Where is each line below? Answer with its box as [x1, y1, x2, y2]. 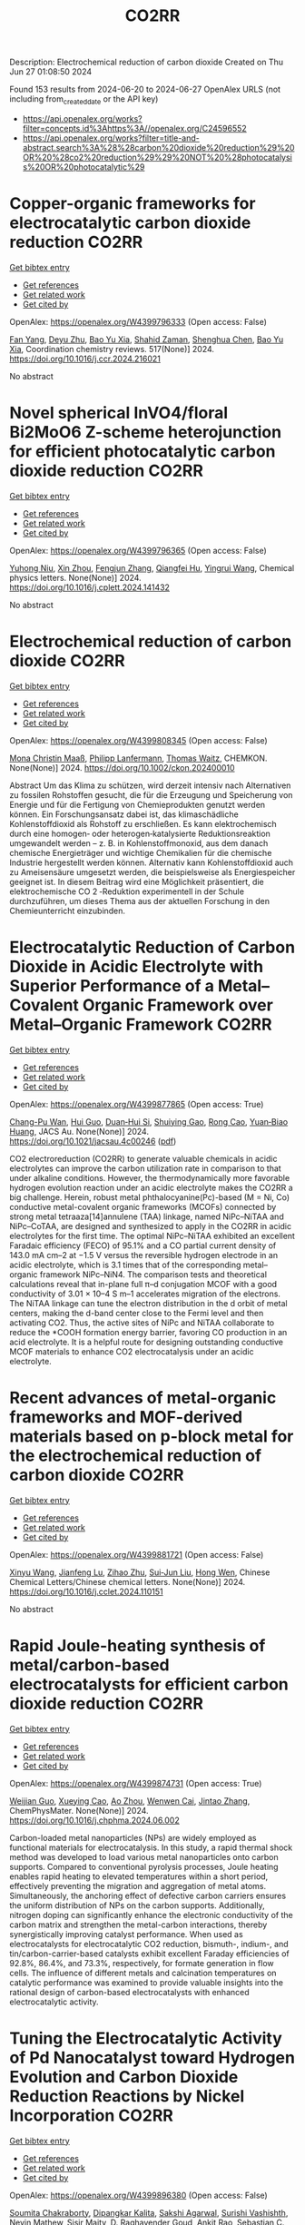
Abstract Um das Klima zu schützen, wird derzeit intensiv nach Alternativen [9, 780, 291, 791]
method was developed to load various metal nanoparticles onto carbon [9, 1851, 279, 1862]
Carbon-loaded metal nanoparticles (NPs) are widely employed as [9, 1832, 257, 1843]
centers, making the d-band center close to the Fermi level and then [9, 1307, 264, 1318]
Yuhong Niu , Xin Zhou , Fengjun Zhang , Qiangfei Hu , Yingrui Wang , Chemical [9, 562, 295, 573]
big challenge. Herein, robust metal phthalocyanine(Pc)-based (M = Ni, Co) [9, 1191, 290, 1203]
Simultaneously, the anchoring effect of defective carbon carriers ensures [9, 1890, 287, 1901]
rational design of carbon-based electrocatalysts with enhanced [9, 1986, 250, 1997]
